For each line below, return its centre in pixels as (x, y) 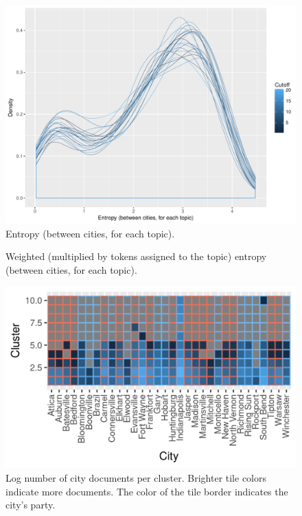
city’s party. (31, 505)
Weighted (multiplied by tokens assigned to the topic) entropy (136, 256)
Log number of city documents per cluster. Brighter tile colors (136, 477)
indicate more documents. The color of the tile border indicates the (147, 491)
